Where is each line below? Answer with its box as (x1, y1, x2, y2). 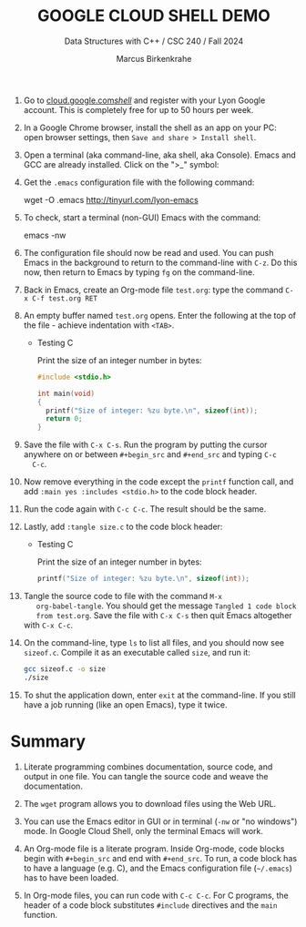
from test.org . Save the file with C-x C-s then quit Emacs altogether (36, 610, 292, 621)
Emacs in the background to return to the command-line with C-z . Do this (23, 257, 298, 268)
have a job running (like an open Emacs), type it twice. (23, 698, 228, 710)
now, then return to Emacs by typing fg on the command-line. (23, 266, 255, 278)
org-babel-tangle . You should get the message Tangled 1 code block (36, 600, 297, 611)
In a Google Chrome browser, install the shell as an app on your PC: (23, 122, 277, 133)
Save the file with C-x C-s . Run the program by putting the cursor (23, 439, 268, 451)
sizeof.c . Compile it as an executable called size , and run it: (23, 647, 251, 658)
